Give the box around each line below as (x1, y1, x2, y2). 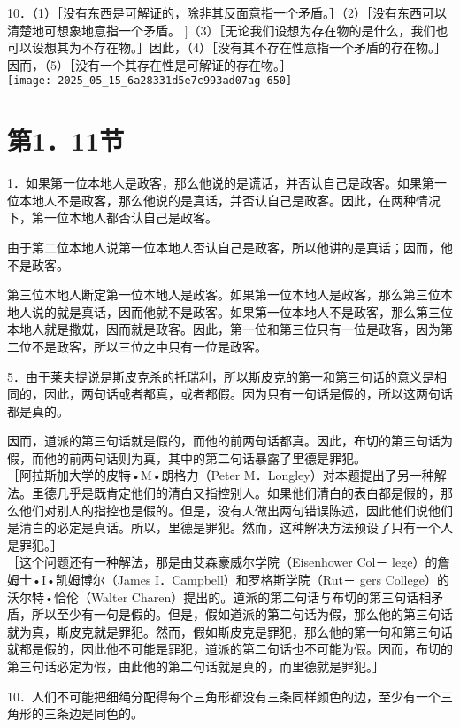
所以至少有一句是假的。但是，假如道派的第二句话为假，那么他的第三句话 (31, 605, 453, 623)
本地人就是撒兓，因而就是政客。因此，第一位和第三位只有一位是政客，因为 (7, 320, 441, 338)
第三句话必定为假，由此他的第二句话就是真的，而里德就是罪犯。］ (7, 657, 385, 675)
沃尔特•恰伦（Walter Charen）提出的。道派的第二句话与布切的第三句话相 (7, 587, 432, 606)
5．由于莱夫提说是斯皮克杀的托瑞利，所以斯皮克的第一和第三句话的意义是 (7, 367, 434, 385)
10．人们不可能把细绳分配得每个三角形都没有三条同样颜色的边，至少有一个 (7, 686, 441, 705)
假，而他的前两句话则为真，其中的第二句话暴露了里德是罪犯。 (7, 448, 366, 467)
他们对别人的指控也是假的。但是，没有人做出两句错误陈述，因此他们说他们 (19, 500, 453, 519)
